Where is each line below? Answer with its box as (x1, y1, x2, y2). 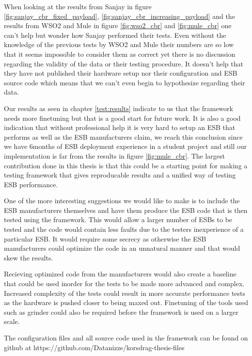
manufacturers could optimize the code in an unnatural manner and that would (4, 243, 240, 253)
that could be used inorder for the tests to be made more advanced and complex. (4, 278, 245, 289)
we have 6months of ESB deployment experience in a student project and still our (4, 141, 247, 151)
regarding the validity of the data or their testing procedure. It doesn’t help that (4, 58, 243, 68)
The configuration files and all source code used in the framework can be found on (4, 333, 248, 342)
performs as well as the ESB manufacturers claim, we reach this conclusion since (4, 131, 243, 142)
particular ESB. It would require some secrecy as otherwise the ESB (4, 233, 206, 243)
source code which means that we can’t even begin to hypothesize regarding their (4, 77, 245, 87)
